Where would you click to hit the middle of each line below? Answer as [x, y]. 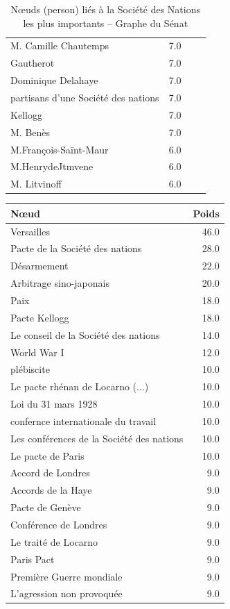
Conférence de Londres [59, 524]
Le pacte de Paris [47, 455]
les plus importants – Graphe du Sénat [106, 23]
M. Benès [30, 132]
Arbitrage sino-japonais [60, 283]
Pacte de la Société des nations [76, 248]
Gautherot [33, 63]
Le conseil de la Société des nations [85, 334]
